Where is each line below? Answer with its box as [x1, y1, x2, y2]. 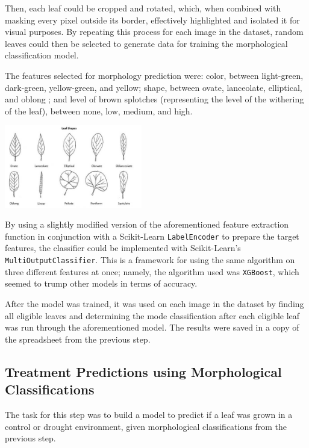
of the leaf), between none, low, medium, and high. [5, 104, 193, 117]
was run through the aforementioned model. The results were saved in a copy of [5, 321, 299, 334]
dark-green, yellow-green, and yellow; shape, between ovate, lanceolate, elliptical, [5, 81, 302, 93]
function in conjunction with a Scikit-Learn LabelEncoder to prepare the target [5, 229, 299, 242]
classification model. [5, 49, 79, 61]
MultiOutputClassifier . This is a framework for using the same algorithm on [5, 254, 295, 266]
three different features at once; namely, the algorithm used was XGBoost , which [5, 265, 299, 278]
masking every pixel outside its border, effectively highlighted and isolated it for [5, 13, 300, 26]
